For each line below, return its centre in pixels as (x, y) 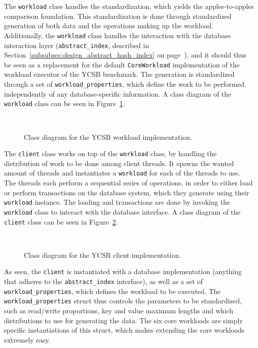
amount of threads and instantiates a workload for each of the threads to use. (122, 173)
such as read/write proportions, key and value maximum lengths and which (119, 310)
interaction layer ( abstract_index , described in (77, 45)
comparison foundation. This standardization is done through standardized (118, 16)
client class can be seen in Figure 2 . (61, 221)
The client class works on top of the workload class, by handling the (110, 153)
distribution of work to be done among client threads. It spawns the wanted (119, 163)
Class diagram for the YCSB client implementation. (102, 255)
